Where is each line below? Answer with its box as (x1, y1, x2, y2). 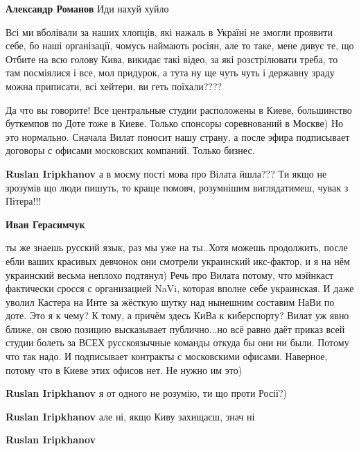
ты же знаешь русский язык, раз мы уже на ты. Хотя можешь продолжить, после (6, 240, 348, 255)
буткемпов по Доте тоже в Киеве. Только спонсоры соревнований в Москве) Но (6, 116, 343, 130)
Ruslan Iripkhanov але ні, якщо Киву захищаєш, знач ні (6, 409, 255, 423)
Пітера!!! (6, 194, 42, 208)
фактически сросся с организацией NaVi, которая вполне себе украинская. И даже (6, 281, 354, 296)
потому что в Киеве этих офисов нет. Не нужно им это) (6, 362, 243, 377)
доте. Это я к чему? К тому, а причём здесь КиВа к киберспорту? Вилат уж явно (6, 308, 349, 323)
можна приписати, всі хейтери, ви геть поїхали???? (6, 78, 222, 93)
